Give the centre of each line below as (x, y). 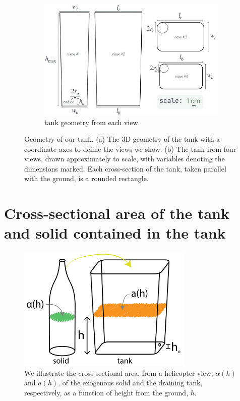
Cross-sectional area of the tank (117, 213)
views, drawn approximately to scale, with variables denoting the (125, 159)
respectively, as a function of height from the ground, (106, 392)
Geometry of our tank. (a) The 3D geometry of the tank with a (122, 139)
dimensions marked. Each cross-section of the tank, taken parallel (125, 168)
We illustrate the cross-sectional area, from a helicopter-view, (119, 373)
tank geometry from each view (91, 122)
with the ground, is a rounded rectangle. (86, 178)
